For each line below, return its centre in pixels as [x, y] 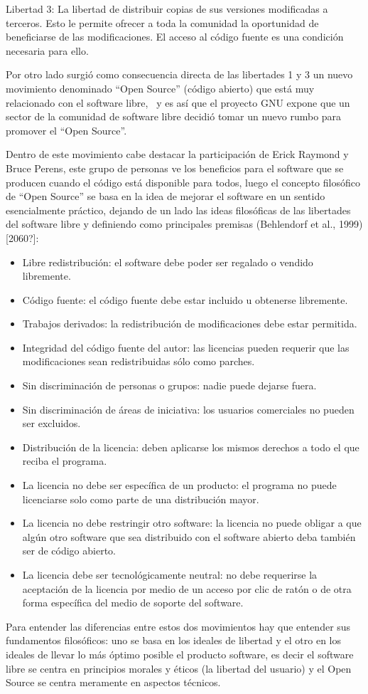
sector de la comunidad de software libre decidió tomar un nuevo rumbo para [174, 116]
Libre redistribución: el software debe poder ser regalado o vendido [168, 262]
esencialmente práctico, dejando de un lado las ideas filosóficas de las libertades [178, 210]
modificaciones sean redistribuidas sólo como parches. [139, 361]
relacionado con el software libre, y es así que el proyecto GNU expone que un [178, 102]
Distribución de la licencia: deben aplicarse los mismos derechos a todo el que [191, 447]
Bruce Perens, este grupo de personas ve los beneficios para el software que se [175, 168]
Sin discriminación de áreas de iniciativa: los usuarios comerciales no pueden [188, 409]
